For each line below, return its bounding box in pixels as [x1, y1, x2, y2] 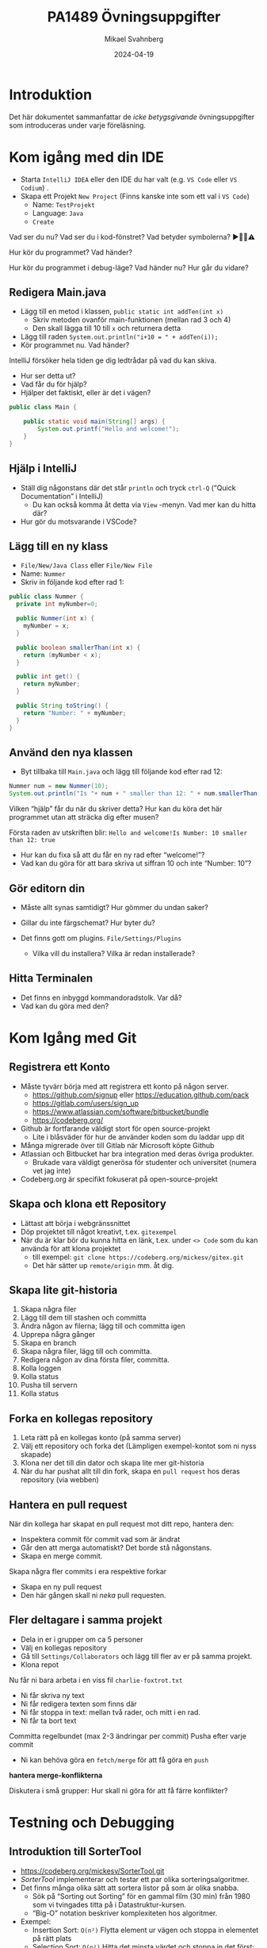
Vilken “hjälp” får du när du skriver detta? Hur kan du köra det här [9, 804, 223, 813]
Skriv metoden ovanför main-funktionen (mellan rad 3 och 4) [32, 315, 231, 325]
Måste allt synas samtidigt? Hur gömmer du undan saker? [20, 902, 208, 912]
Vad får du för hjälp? [20, 379, 87, 389]
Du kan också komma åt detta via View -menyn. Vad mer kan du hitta [32, 500, 257, 509]
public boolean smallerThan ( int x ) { [16, 644, 141, 651]
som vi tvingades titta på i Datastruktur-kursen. [32, 1900, 187, 1909]
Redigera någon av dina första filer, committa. [20, 1355, 170, 1365]
